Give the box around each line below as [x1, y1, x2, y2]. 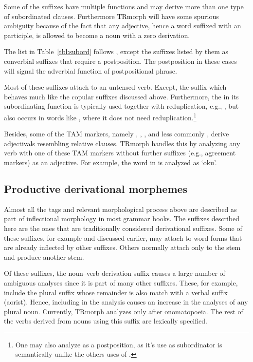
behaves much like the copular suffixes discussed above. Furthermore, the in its [4, 91, 239, 101]
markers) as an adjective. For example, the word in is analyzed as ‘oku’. [4, 157, 217, 167]
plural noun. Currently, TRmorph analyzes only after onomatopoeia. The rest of [4, 306, 243, 316]
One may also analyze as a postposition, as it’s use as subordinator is [15, 339, 222, 349]
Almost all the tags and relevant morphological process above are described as [4, 204, 237, 214]
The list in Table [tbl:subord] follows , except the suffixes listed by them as [4, 46, 229, 57]
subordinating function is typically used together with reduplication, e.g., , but [4, 101, 239, 111]
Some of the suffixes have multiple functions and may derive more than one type [4, 1, 244, 11]
